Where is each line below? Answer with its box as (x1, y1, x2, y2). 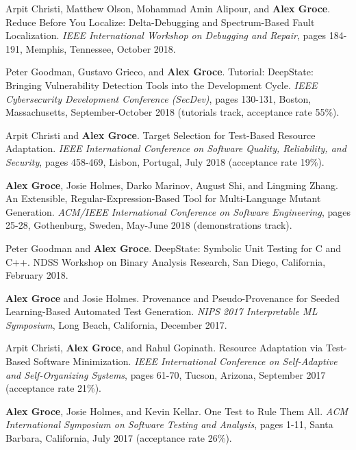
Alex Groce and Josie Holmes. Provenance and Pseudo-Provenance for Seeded (5, 290, 340, 305)
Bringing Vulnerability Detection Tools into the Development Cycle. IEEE (5, 77, 318, 92)
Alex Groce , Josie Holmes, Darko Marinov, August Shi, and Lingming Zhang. (5, 177, 338, 192)
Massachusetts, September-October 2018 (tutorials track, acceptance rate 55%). (5, 105, 340, 119)
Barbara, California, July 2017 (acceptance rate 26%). (5, 431, 232, 445)
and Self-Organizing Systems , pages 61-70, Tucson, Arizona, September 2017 (5, 367, 326, 382)
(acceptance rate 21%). (5, 381, 102, 395)
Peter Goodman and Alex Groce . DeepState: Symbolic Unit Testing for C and (5, 240, 341, 255)
